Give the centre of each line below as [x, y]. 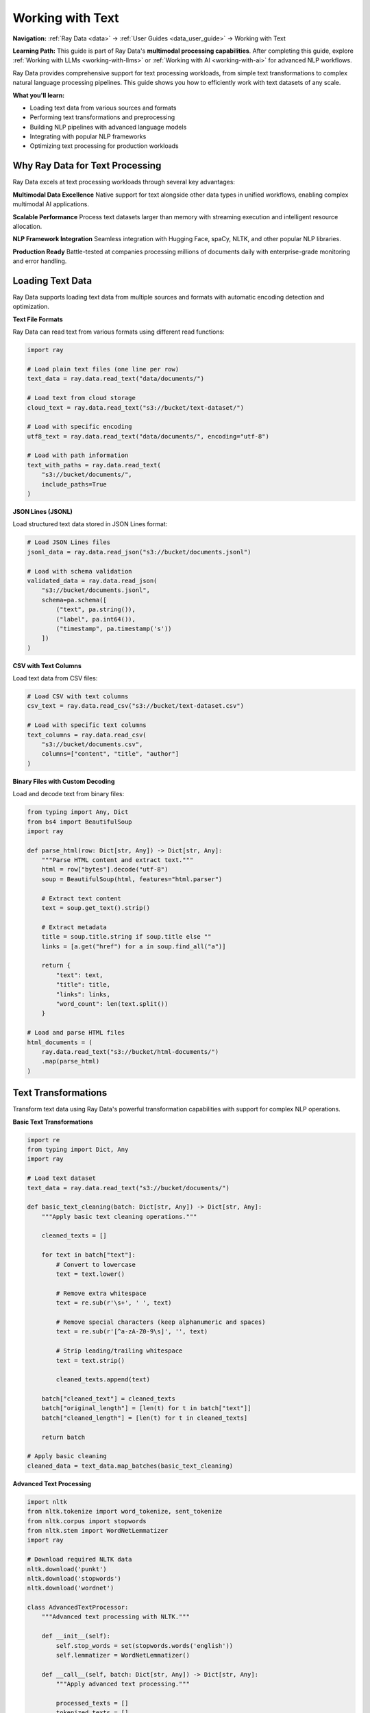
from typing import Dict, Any [78, 1149]
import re [44, 1140]
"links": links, [83, 994]
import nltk [47, 1502]
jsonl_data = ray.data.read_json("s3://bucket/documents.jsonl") [139, 552]
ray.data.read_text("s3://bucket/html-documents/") [130, 1051]
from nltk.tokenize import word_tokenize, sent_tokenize [125, 1512]
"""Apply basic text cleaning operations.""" [119, 1217]
